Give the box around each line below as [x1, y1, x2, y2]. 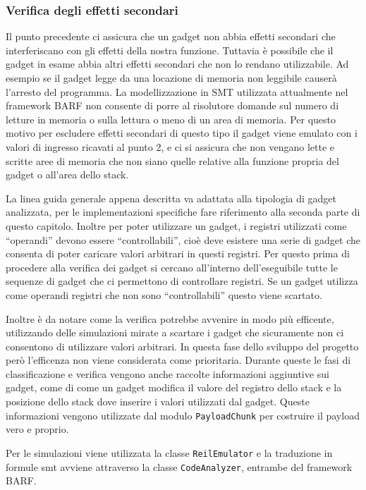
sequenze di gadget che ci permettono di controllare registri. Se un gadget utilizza [6, 274, 358, 288]
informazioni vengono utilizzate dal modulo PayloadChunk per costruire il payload [6, 408, 360, 422]
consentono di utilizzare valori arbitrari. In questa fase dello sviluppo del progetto [6, 338, 359, 353]
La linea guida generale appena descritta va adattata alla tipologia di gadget [6, 190, 336, 205]
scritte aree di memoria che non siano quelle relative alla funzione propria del [6, 153, 339, 168]
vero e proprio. [6, 422, 69, 436]
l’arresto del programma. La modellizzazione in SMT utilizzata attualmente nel [6, 84, 348, 99]
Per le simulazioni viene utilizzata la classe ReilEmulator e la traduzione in [6, 445, 333, 460]
